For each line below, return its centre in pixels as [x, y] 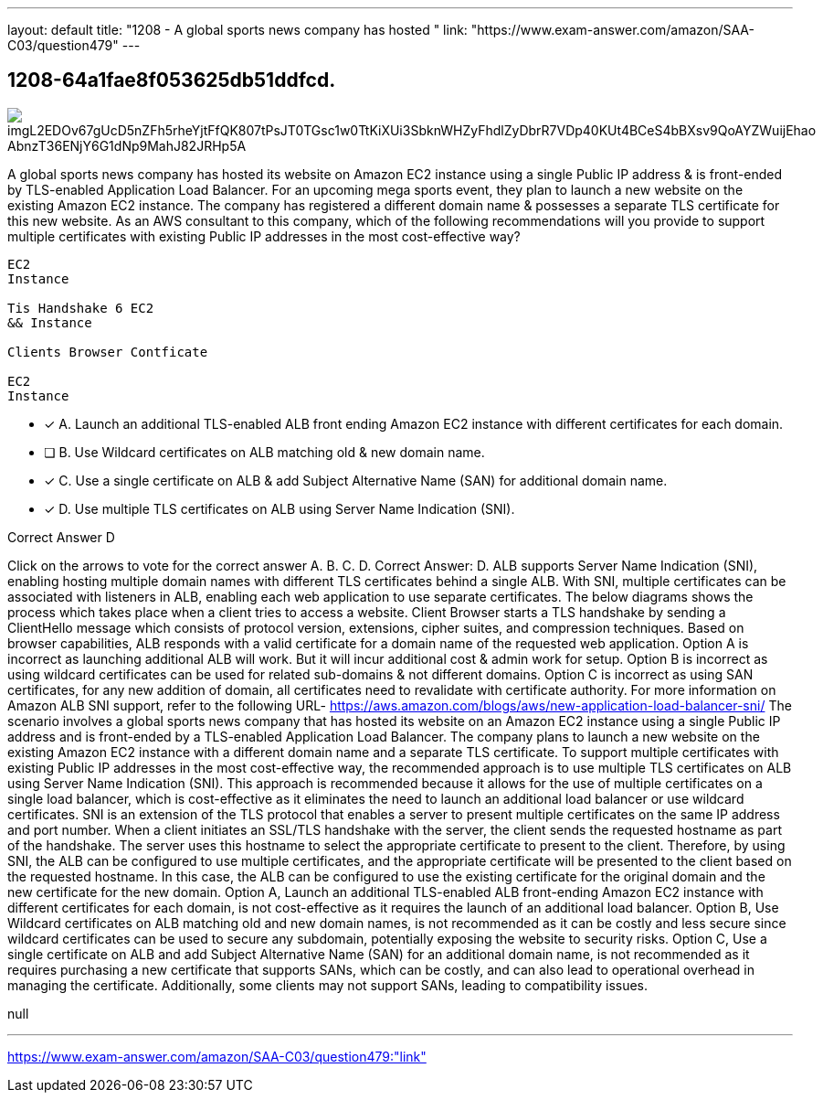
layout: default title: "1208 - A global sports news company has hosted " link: [237, 30]
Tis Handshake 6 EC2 [81, 308]
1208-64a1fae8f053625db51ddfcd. [172, 80]
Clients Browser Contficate [108, 352]
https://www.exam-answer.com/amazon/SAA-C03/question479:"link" [217, 1056]
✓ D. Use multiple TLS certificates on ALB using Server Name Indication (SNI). [280, 508]
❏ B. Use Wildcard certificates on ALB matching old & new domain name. [264, 452]
